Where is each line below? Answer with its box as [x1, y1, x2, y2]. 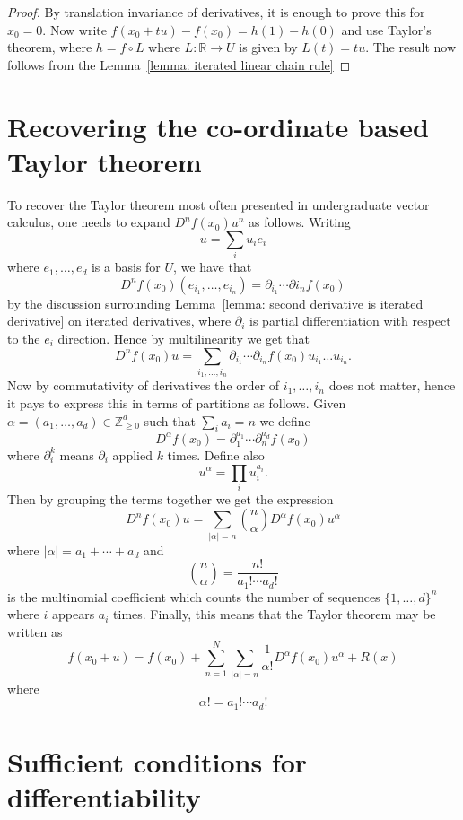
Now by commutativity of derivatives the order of [7, 376, 280, 395]
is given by [239, 38, 298, 57]
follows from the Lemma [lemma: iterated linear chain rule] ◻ [7, 55, 351, 74]
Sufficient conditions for [7, 744, 308, 781]
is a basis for [91, 257, 161, 276]
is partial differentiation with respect [249, 311, 451, 330]
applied [112, 445, 153, 464]
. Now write [42, 20, 107, 39]
